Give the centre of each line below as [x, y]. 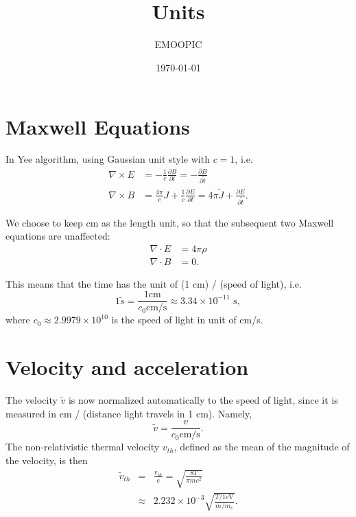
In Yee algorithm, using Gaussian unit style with [108, 159]
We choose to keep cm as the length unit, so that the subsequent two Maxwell [170, 222]
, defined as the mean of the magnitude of [262, 447]
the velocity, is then [47, 460]
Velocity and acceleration [127, 367]
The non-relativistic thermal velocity [83, 447]
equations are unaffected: [58, 236]
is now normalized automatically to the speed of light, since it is [203, 400]
